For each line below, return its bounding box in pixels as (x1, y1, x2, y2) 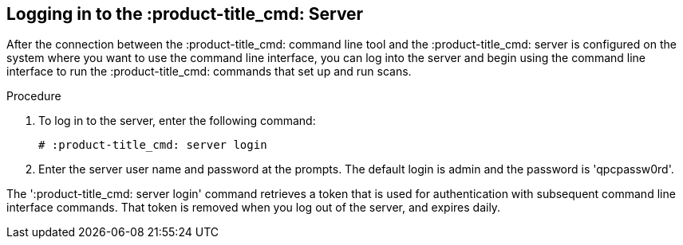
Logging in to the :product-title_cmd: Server (6, 4, 364, 24)
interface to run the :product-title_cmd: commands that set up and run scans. (6, 64, 412, 79)
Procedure (6, 89, 61, 103)
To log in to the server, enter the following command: (38, 114, 316, 128)
